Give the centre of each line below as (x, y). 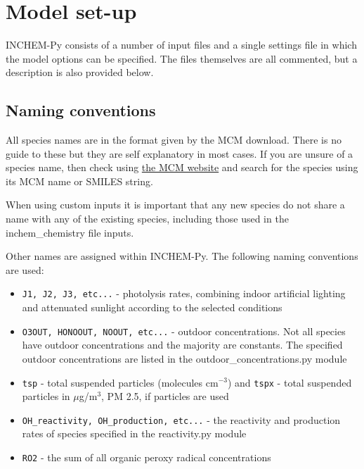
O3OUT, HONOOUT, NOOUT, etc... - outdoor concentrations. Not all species (184, 331)
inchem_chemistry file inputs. (70, 232)
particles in (46, 396)
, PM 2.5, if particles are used (165, 396)
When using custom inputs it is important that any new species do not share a (175, 205)
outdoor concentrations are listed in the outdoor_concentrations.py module (184, 358)
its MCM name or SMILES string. (79, 181)
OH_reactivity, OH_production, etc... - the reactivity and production (181, 419)
